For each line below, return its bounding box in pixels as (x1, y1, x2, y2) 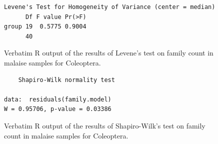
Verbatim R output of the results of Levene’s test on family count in (4, 47, 213, 58)
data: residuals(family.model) (4, 95, 111, 103)
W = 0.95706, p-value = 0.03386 (4, 105, 111, 113)
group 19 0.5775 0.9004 (4, 23, 86, 30)
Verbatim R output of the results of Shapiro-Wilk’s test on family (4, 120, 205, 130)
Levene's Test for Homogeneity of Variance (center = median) (4, 3, 215, 10)
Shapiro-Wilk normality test (18, 76, 115, 83)
